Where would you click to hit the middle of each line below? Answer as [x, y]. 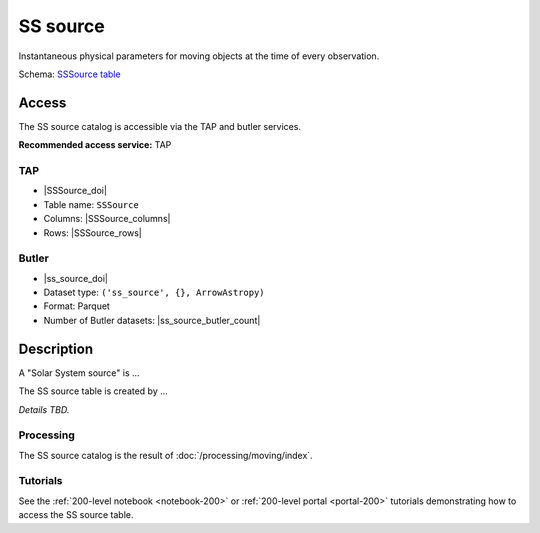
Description [56, 348]
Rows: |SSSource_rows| [92, 232]
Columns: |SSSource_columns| [107, 219]
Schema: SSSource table [69, 74]
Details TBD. [44, 409]
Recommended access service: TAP [95, 145]
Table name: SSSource [91, 204]
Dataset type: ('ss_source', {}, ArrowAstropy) [154, 292]
